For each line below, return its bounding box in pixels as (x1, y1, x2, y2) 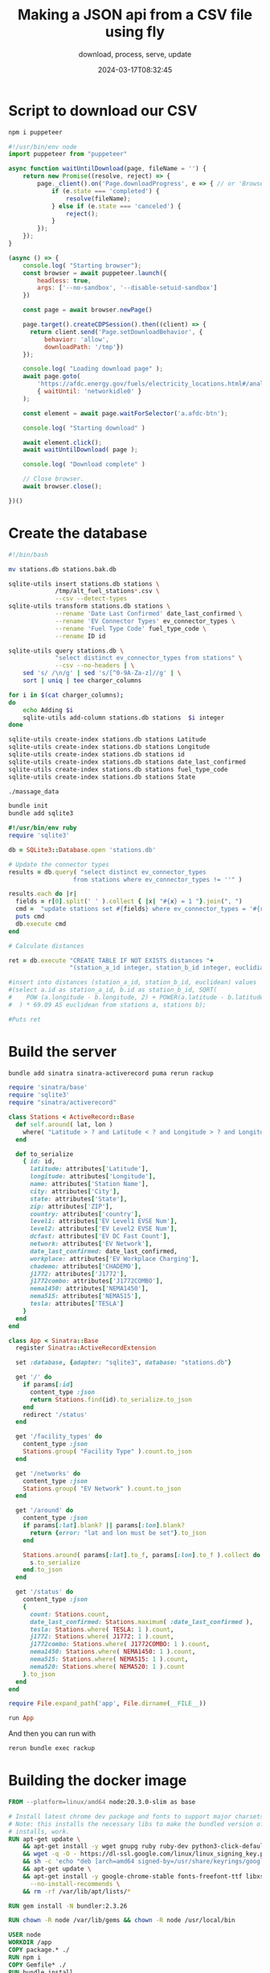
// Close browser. (22, 475, 84, 484)
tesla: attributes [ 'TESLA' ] (29, 1300, 125, 1308)
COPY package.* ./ (8, 1946, 70, 1954)
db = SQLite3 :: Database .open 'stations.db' (8, 846, 157, 854)
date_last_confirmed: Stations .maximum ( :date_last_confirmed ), (29, 1617, 253, 1626)
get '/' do (15, 1374, 52, 1382)
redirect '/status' (22, 1411, 88, 1419)
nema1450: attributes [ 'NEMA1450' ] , (29, 1285, 149, 1293)
